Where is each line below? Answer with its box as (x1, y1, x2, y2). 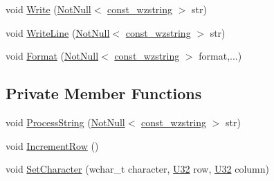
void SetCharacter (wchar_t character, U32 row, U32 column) (6, 162, 269, 176)
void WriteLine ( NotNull (6, 25, 110, 40)
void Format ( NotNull (6, 49, 99, 63)
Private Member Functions (6, 83, 202, 104)
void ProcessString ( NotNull (6, 114, 125, 129)
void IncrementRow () (6, 138, 99, 153)
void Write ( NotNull (6, 2, 91, 16)
